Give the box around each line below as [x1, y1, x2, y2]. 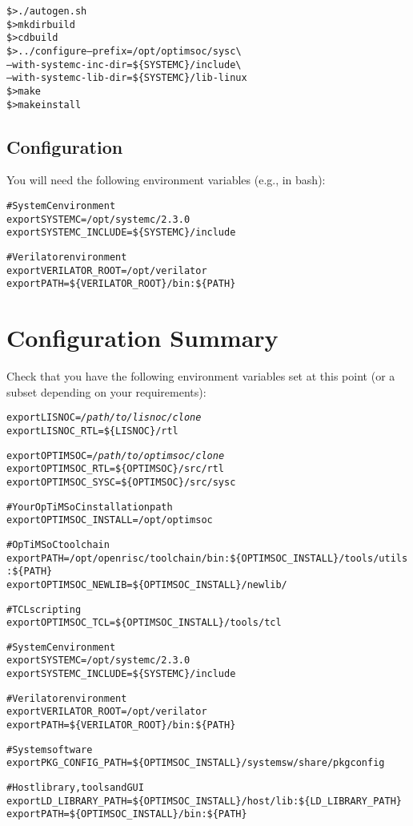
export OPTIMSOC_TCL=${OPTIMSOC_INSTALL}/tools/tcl [6, 617, 282, 629]
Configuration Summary [6, 321, 279, 354]
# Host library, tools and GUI [6, 782, 144, 794]
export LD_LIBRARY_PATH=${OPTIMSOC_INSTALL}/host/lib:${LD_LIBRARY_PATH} [6, 795, 402, 807]
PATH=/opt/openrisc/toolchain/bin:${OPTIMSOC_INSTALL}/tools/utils [40, 552, 408, 564]
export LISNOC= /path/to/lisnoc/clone [6, 412, 202, 424]
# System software [6, 743, 93, 755]
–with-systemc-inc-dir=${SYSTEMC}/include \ [6, 58, 242, 71]
